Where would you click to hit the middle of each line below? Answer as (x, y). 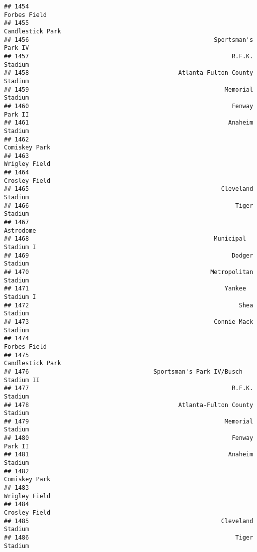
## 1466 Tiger (129, 206)
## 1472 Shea (129, 305)
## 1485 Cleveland (129, 521)
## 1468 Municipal (125, 239)
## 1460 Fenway (129, 106)
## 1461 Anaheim (129, 123)
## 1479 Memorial (129, 421)
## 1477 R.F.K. (129, 388)
